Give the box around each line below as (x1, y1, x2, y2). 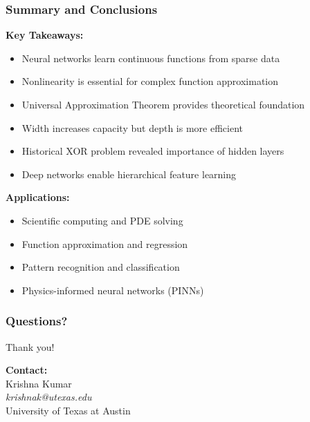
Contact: (6, 363, 48, 377)
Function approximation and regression (21, 236, 188, 251)
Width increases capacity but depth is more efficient (21, 120, 243, 135)
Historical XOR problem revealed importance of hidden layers (21, 144, 284, 158)
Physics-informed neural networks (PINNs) (21, 282, 204, 297)
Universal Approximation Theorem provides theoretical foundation (21, 97, 305, 111)
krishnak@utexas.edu (6, 390, 92, 404)
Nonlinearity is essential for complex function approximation (21, 74, 279, 88)
